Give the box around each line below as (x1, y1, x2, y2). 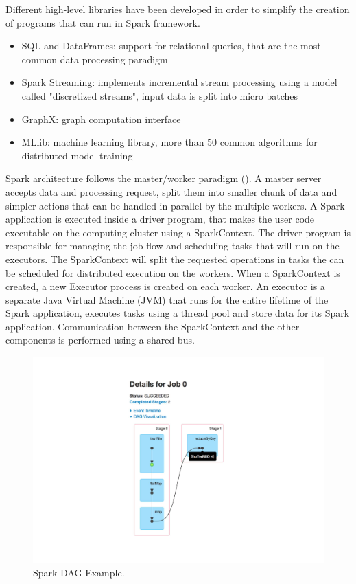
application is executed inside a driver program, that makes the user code (5, 212, 315, 226)
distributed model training (21, 148, 133, 162)
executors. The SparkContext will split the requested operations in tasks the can (5, 251, 344, 266)
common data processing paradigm (21, 52, 168, 66)
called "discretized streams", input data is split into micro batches (21, 88, 298, 102)
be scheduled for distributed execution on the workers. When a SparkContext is (5, 265, 340, 280)
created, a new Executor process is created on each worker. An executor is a (5, 279, 325, 293)
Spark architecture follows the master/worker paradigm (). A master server (5, 171, 322, 186)
